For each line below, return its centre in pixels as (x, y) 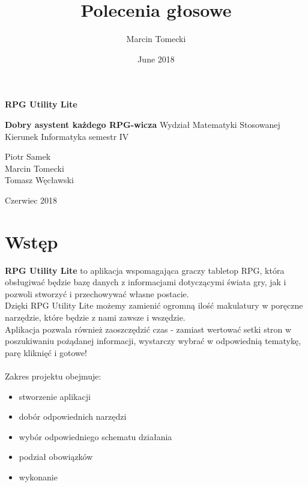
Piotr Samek (28, 156)
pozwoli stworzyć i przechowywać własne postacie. (97, 293)
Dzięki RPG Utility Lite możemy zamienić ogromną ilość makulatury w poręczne (154, 305)
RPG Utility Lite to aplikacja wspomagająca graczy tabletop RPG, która (145, 270)
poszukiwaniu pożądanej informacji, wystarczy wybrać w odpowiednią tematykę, (153, 341)
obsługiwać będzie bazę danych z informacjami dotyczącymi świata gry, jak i (146, 282)
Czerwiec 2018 (31, 200)
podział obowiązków (56, 457)
